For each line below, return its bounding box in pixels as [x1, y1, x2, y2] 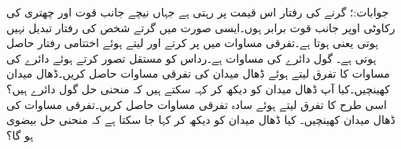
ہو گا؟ [6, 126, 34, 143]
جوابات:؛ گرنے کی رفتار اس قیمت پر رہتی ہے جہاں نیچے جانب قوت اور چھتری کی [6, 4, 389, 20]
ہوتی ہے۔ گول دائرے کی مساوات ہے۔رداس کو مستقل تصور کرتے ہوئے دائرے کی [6, 49, 377, 66]
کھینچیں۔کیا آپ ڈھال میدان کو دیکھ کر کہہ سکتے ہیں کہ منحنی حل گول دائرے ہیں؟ [6, 80, 390, 96]
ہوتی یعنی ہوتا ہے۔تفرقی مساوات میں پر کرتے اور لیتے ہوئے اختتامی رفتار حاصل [6, 35, 378, 51]
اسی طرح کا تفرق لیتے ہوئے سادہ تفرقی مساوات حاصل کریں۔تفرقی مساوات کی [6, 96, 387, 112]
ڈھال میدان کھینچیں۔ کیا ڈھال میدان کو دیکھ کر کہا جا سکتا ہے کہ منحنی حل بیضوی [6, 111, 395, 128]
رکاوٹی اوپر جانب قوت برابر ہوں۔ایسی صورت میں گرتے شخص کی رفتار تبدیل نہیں [6, 19, 395, 35]
